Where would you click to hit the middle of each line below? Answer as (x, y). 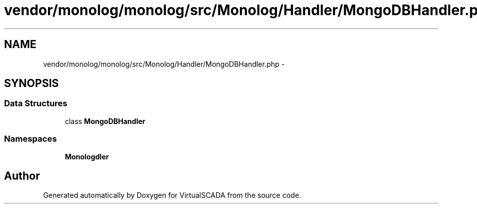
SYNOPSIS (32, 84)
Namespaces (31, 139)
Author (22, 176)
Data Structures (36, 103)
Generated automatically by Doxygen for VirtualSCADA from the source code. (172, 195)
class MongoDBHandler (105, 121)
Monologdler (87, 156)
